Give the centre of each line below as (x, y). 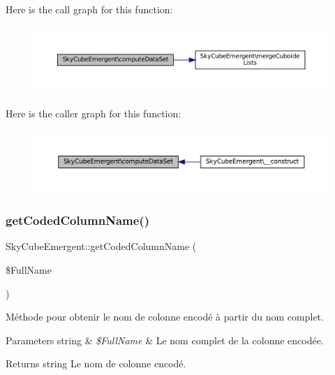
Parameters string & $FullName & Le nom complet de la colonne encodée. (165, 340)
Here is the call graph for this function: (89, 9)
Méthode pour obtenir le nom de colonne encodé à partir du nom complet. (165, 317)
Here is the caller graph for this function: (94, 113)
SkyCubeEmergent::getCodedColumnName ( (101, 246)
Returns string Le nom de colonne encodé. (96, 363)
